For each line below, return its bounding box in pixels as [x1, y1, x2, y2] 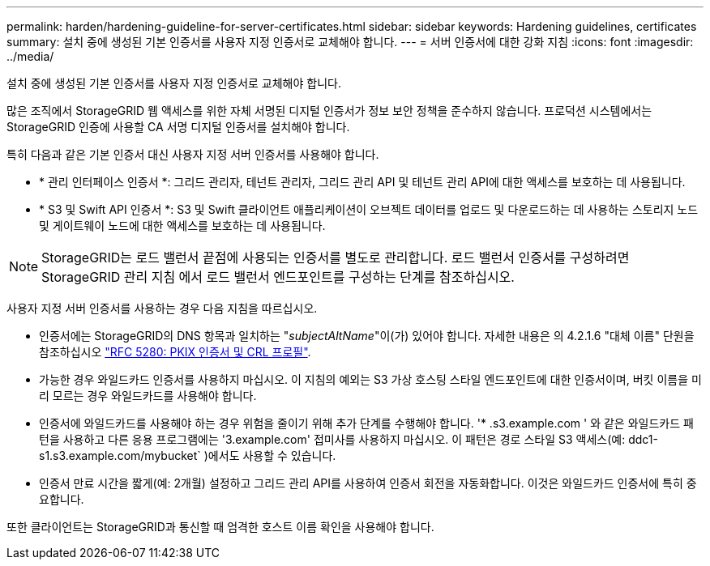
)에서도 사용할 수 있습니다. [203, 449, 336, 462]
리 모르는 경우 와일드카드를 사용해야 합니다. [39, 389, 257, 402]
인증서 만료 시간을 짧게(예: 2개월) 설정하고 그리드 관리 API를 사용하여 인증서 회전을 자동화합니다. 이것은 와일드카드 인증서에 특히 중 [39, 476, 697, 490]
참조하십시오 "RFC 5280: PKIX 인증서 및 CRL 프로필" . [39, 345, 311, 359]
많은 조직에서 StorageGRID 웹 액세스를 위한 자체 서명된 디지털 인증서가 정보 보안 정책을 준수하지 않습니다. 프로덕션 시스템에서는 [6, 104, 652, 117]
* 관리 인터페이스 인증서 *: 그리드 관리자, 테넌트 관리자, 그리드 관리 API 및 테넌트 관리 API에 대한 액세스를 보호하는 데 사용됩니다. [39, 175, 686, 189]
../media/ [6, 49, 54, 63]
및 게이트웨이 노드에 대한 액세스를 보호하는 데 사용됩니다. [39, 219, 326, 232]
